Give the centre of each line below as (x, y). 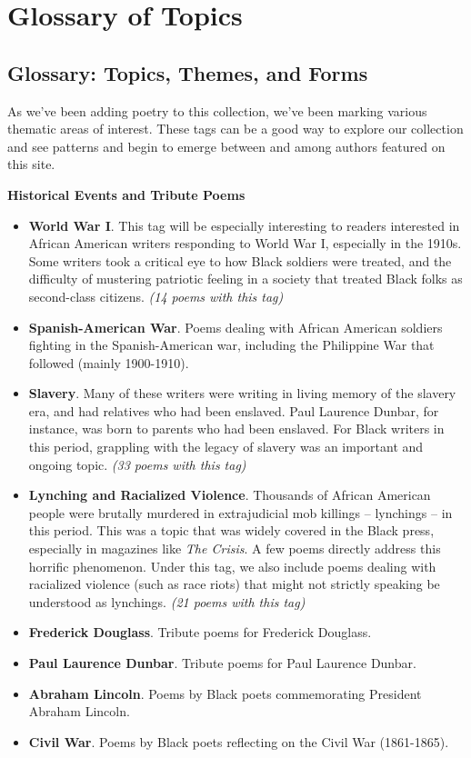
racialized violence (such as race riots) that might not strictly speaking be (234, 584)
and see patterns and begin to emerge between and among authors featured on (226, 146)
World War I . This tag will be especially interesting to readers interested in (244, 225)
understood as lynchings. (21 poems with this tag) (167, 601)
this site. (31, 164)
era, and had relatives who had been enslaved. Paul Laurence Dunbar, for (234, 410)
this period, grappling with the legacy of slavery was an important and (226, 447)
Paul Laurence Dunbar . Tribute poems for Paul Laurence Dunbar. (222, 663)
